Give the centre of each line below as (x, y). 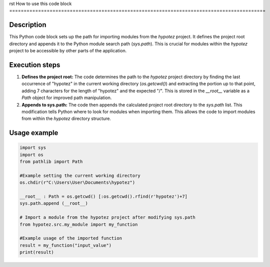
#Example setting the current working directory (80, 175)
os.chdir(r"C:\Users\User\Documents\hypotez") (77, 183)
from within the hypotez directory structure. (66, 119)
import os (32, 155)
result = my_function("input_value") (66, 245)
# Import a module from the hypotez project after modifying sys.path (108, 217)
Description (28, 25)
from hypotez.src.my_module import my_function (79, 224)
